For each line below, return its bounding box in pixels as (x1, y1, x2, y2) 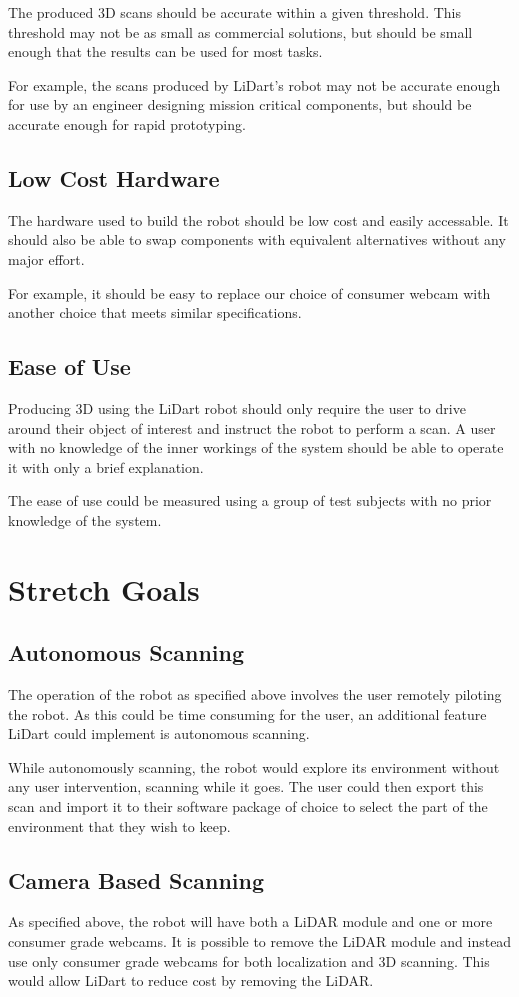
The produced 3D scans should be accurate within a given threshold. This (8, 2, 461, 22)
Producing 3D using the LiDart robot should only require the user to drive (8, 397, 466, 418)
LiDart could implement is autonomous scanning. (8, 723, 310, 744)
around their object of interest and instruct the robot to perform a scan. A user (8, 417, 496, 438)
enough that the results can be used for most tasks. (8, 41, 323, 62)
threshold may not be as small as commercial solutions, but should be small (8, 21, 473, 42)
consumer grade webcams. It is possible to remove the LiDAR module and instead (8, 931, 512, 952)
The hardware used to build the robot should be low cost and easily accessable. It (8, 209, 509, 230)
